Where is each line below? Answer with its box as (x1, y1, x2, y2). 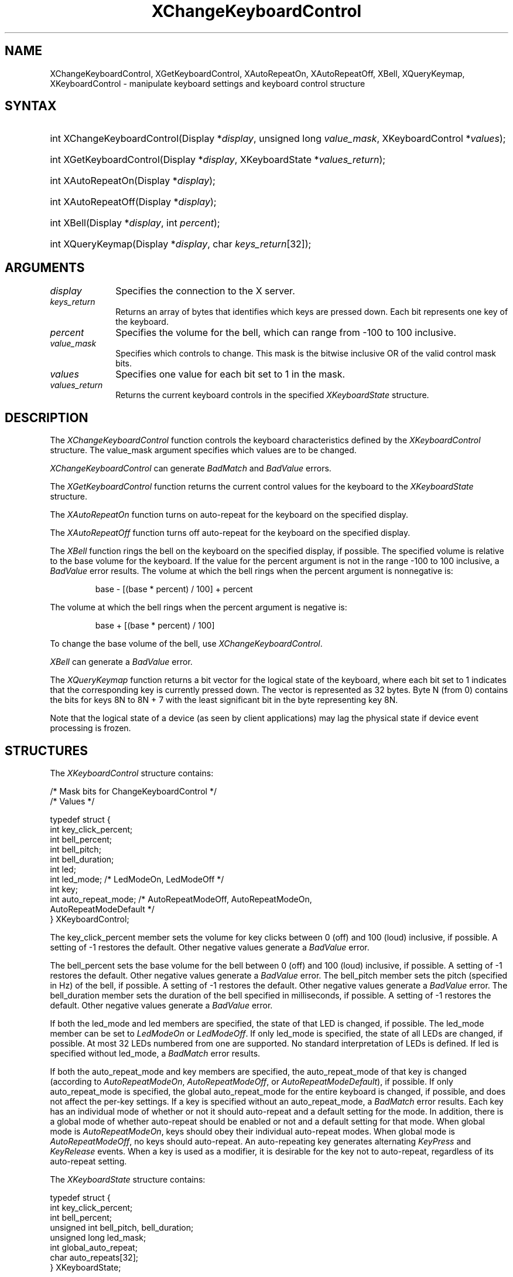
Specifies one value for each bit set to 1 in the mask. (115, 368, 346, 381)
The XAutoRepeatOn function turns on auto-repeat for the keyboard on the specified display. (50, 510, 409, 520)
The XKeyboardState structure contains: (50, 1174, 206, 1184)
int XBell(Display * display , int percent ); (50, 217, 220, 229)
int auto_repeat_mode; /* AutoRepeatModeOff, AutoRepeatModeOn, (50, 894, 312, 904)
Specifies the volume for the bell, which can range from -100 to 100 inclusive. (115, 327, 457, 339)
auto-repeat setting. (50, 1156, 127, 1166)
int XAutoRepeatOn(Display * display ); (50, 175, 216, 187)
